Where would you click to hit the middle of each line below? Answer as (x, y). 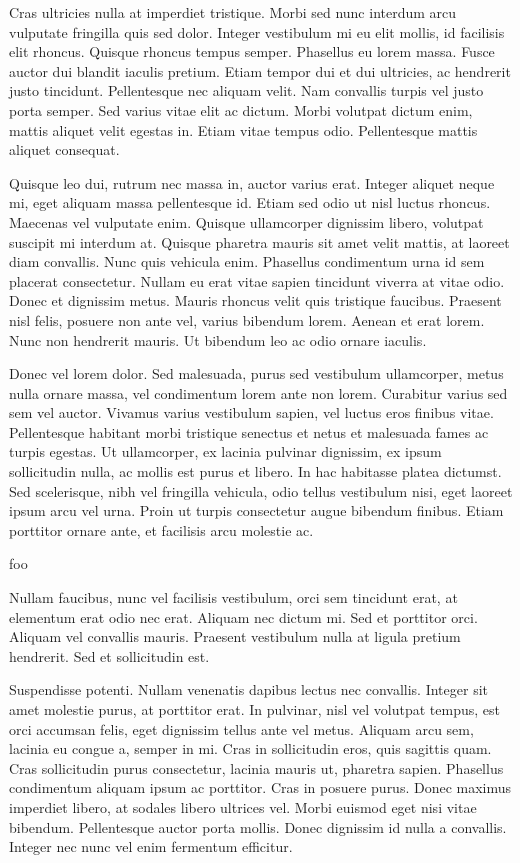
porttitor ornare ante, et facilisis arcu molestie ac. (161, 529)
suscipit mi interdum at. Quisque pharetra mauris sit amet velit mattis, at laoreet (259, 241)
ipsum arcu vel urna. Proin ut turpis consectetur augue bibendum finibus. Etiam (256, 510)
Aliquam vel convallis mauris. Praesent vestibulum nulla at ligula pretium (235, 636)
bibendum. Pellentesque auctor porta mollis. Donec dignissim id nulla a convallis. (258, 826)
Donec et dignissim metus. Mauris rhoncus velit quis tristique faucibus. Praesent (255, 300)
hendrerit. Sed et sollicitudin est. (109, 655)
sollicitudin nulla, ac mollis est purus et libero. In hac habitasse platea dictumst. (255, 471)
